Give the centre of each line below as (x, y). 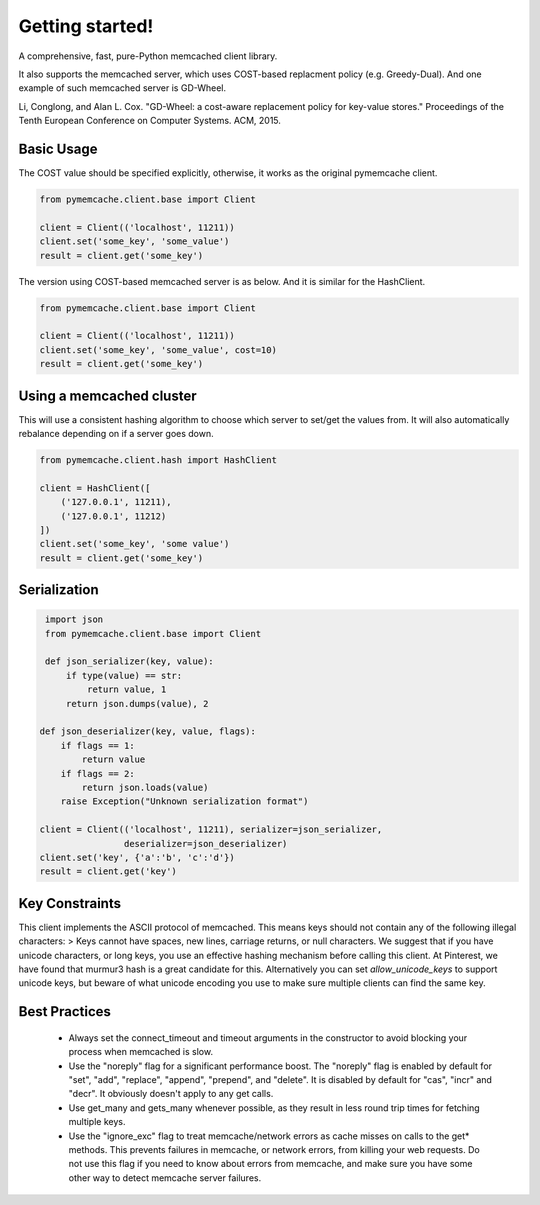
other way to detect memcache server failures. (165, 1177)
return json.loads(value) (145, 787)
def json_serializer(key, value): (129, 661)
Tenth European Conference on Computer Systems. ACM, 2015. (150, 121)
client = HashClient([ (95, 488)
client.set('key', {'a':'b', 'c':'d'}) (137, 857)
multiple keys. (97, 1122)
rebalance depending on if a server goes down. (116, 433)
